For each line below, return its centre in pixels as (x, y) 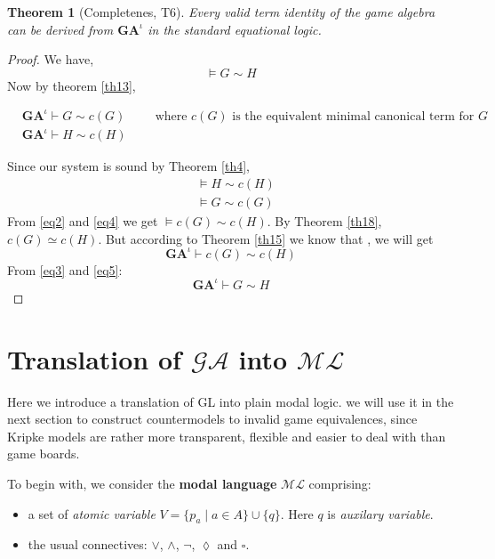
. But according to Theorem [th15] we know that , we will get (266, 238)
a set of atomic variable (92, 513)
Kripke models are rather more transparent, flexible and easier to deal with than (227, 436)
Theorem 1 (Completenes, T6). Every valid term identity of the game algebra (221, 12)
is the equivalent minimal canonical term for (353, 116)
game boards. (44, 454)
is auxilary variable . (380, 513)
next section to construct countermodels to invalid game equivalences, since (212, 419)
